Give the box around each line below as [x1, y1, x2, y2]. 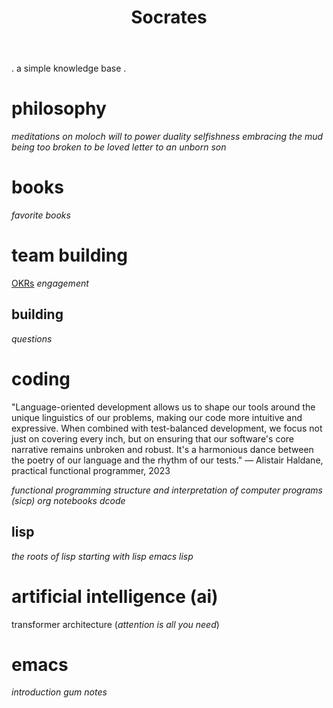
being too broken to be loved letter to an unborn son [11, 141, 227, 153]
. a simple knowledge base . [11, 62, 127, 75]
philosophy [11, 97, 107, 120]
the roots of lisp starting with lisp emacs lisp [11, 550, 194, 562]
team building [11, 244, 128, 267]
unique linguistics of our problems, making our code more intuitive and [11, 411, 303, 423]
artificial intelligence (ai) [11, 585, 219, 608]
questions [11, 332, 53, 345]
